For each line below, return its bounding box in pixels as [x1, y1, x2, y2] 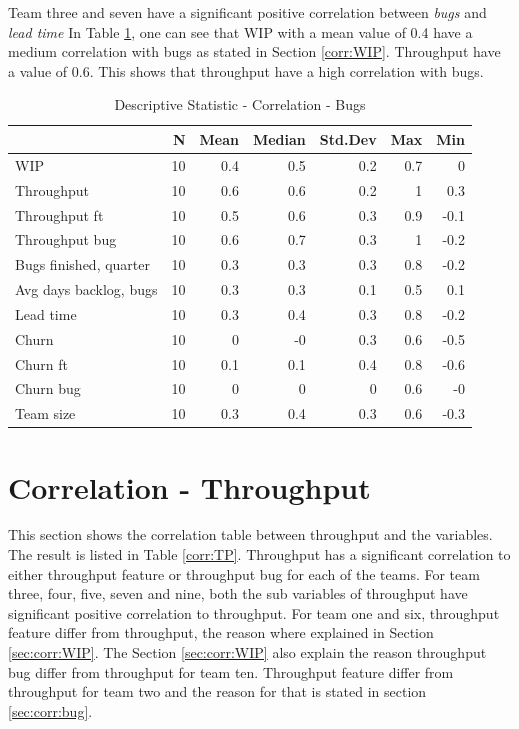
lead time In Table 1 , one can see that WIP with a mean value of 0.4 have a [8, 21, 473, 42]
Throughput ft [15, 204, 104, 225]
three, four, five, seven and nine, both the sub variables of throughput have [8, 583, 468, 604]
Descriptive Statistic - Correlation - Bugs [114, 94, 366, 115]
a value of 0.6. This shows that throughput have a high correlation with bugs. [8, 60, 484, 81]
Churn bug [15, 378, 81, 399]
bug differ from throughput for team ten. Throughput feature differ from [8, 661, 454, 682]
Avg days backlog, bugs [15, 279, 158, 300]
